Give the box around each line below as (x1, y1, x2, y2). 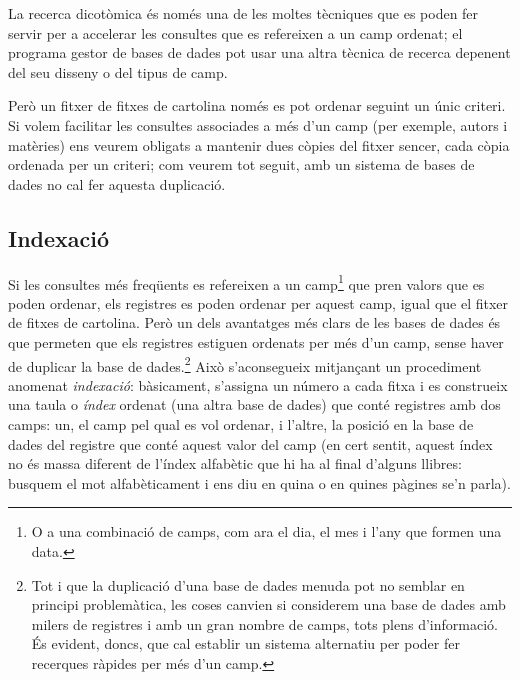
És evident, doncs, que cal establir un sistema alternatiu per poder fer (31, 633, 460, 654)
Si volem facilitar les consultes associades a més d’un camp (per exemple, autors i (8, 114, 508, 135)
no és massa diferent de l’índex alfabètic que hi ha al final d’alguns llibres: (8, 453, 462, 474)
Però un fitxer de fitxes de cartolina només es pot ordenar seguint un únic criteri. (8, 95, 506, 116)
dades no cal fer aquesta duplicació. (8, 173, 226, 194)
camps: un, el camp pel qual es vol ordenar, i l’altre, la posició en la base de (8, 414, 474, 435)
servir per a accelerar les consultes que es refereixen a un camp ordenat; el (8, 22, 463, 43)
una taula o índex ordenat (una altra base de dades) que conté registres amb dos (8, 394, 501, 415)
